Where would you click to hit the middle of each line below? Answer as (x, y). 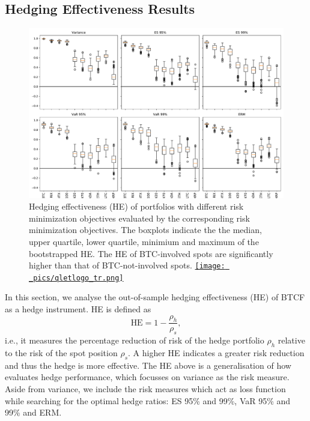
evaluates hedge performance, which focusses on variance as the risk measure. (147, 377)
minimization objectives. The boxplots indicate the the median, (145, 230)
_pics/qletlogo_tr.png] (76, 278)
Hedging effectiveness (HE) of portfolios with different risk (136, 206)
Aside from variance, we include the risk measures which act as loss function (145, 389)
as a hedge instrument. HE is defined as (78, 309)
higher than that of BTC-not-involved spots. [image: (127, 265)
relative (291, 340)
